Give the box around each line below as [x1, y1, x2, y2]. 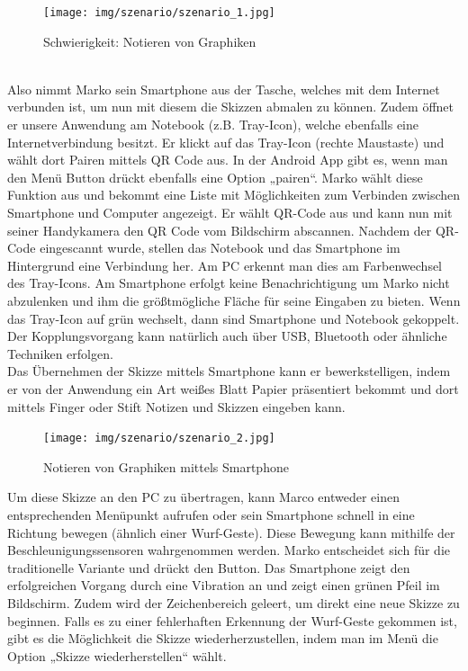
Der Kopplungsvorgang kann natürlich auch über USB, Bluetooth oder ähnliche [7, 327, 447, 345]
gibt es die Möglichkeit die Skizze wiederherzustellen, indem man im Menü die [7, 629, 438, 648]
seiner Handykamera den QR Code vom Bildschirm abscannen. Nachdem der [7, 220, 432, 239]
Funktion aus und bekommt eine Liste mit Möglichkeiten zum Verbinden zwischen [7, 185, 461, 204]
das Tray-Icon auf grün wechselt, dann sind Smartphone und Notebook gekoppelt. [7, 309, 460, 327]
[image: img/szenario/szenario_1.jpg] [43, 6, 275, 19]
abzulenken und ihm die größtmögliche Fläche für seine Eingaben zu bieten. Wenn [7, 291, 461, 309]
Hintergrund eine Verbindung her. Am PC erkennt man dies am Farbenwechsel [7, 255, 443, 274]
